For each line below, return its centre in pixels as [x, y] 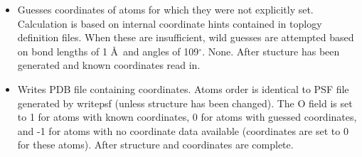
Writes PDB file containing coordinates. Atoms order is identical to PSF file [183, 88]
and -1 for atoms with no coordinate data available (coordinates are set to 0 [183, 130]
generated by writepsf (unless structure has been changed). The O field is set [185, 103]
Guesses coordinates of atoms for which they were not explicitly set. [165, 9]
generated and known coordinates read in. [109, 65]
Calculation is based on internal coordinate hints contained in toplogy [170, 23]
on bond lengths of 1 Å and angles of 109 [108, 51]
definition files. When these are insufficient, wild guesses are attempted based [186, 37]
